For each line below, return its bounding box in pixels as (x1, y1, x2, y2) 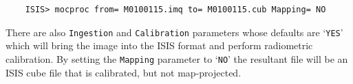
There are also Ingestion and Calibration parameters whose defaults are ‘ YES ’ (6, 25, 343, 39)
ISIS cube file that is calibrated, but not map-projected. (6, 65, 242, 79)
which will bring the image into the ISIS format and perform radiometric (6, 38, 313, 53)
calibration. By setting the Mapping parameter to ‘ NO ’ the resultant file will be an (6, 51, 348, 66)
